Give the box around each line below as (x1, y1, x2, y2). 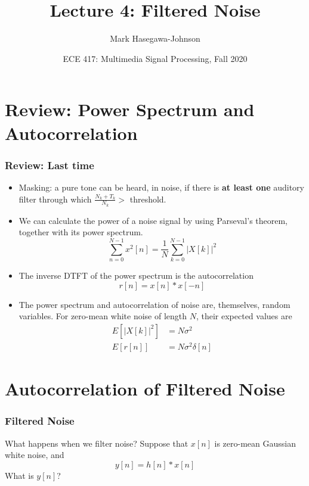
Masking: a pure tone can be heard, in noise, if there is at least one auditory (18, 180, 304, 193)
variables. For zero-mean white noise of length (18, 310, 187, 322)
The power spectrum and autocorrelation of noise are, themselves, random (18, 298, 291, 310)
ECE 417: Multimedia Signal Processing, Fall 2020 (63, 52, 248, 64)
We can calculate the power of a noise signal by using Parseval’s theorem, (18, 214, 288, 226)
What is (5, 469, 34, 481)
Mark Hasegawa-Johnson (110, 32, 200, 45)
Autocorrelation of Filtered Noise (5, 376, 285, 401)
